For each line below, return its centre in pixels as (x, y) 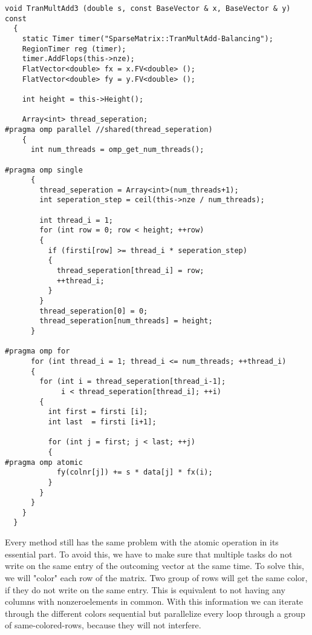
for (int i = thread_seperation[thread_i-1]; (133, 382)
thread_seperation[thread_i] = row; (130, 271)
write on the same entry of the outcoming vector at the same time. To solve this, (155, 566)
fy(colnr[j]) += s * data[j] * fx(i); (135, 472)
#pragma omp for (37, 351)
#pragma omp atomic (44, 462)
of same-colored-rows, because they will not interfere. (103, 625)
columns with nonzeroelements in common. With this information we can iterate (154, 601)
